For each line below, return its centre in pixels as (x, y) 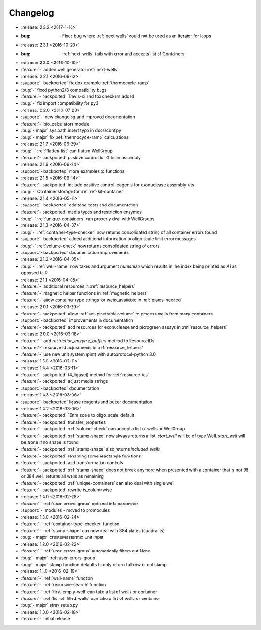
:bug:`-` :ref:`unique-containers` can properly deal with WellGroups (88, 219)
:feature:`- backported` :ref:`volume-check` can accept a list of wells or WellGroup (103, 429)
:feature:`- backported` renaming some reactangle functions (81, 456)
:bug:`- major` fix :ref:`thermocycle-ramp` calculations (75, 137)
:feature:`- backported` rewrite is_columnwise (66, 490)
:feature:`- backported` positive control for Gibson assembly (81, 157)
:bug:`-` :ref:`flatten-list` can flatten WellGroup (67, 151)
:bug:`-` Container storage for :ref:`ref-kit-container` (73, 191)
